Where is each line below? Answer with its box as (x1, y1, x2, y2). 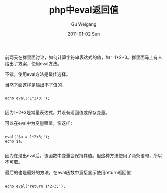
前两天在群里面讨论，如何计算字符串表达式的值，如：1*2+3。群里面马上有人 (5, 54, 163, 60)
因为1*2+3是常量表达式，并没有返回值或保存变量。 (5, 109, 110, 115)
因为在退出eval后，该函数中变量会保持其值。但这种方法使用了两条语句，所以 (5, 152, 162, 158)
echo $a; (5, 139, 23, 144)
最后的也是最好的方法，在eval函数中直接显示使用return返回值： (5, 169, 136, 175)
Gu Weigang (71, 21, 97, 27)
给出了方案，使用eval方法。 (5, 60, 62, 66)
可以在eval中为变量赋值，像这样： (5, 120, 75, 126)
